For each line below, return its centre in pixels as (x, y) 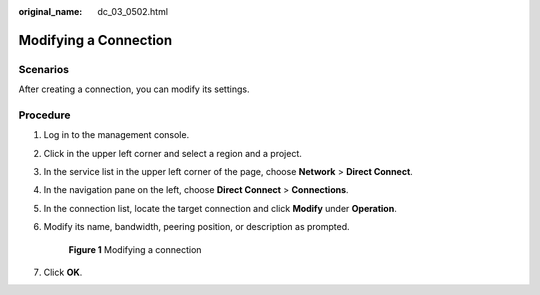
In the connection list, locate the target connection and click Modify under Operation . (220, 208)
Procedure (44, 115)
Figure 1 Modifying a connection (135, 249)
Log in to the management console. (116, 135)
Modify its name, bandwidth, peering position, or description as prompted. (196, 227)
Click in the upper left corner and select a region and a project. (172, 153)
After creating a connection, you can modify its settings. (134, 89)
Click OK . (63, 272)
